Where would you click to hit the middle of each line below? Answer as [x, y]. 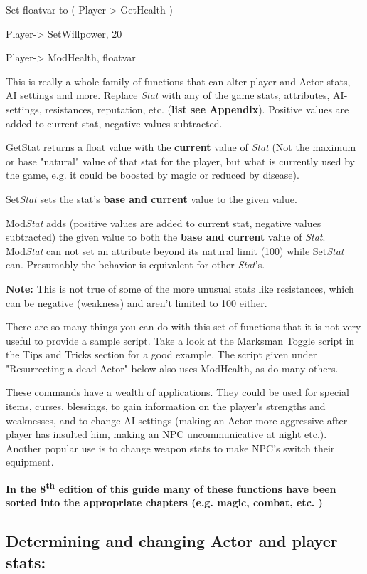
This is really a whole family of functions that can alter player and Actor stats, [178, 81]
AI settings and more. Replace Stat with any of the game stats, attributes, [168, 95]
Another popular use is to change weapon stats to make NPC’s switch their [170, 448]
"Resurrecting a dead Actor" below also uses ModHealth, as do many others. [172, 368]
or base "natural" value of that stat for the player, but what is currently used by [180, 161]
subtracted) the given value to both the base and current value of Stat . [166, 237]
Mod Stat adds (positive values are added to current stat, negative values [164, 223]
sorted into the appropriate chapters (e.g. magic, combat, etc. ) [164, 502]
